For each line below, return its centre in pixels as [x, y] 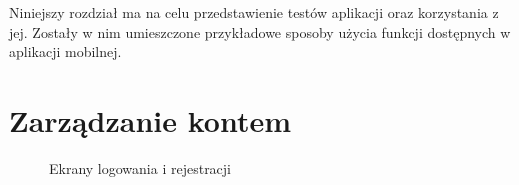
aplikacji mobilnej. [65, 51]
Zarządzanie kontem [150, 119]
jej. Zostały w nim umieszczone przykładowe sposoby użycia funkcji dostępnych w [260, 31]
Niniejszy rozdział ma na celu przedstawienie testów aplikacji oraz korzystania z [254, 12]
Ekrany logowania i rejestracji [140, 167]
